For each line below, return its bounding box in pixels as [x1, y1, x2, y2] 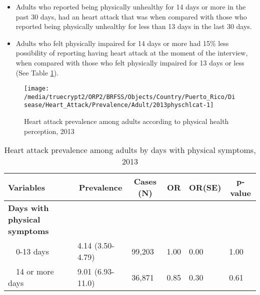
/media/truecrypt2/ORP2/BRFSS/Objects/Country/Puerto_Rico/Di [24, 93, 235, 100]
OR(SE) [189, 181, 221, 193]
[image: [24, 85, 49, 92]
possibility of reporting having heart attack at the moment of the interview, [15, 47, 248, 58]
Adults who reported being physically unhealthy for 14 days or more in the [15, 1, 246, 11]
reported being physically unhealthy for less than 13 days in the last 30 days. [15, 21, 252, 31]
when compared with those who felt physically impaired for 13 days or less [15, 57, 244, 67]
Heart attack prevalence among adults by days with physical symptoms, [4, 144, 256, 156]
